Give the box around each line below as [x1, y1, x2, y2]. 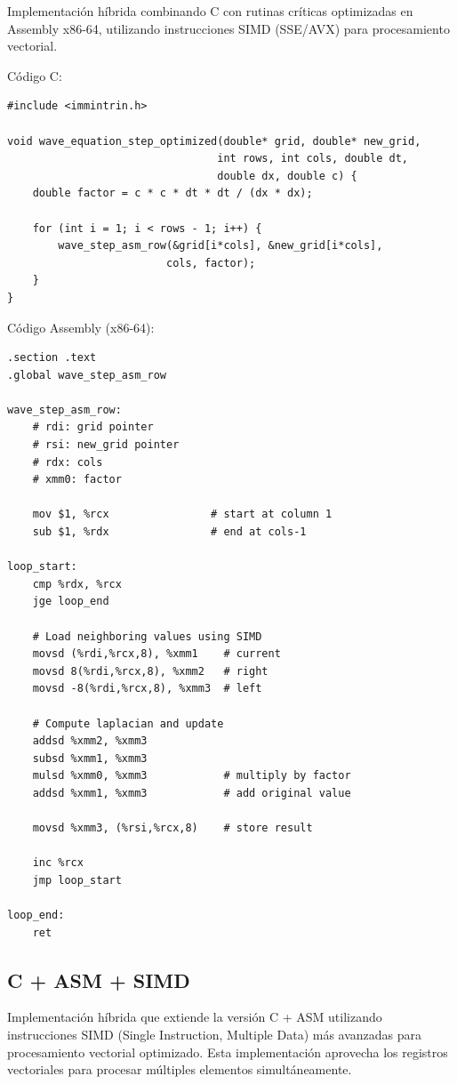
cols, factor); [165, 256, 256, 269]
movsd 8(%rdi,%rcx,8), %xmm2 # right [32, 664, 269, 678]
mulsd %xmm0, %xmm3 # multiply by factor [32, 769, 351, 783]
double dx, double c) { [217, 169, 357, 182]
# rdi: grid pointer [32, 421, 154, 434]
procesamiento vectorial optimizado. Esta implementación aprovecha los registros [7, 1042, 448, 1061]
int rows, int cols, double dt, [217, 152, 409, 165]
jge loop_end [32, 595, 109, 608]
